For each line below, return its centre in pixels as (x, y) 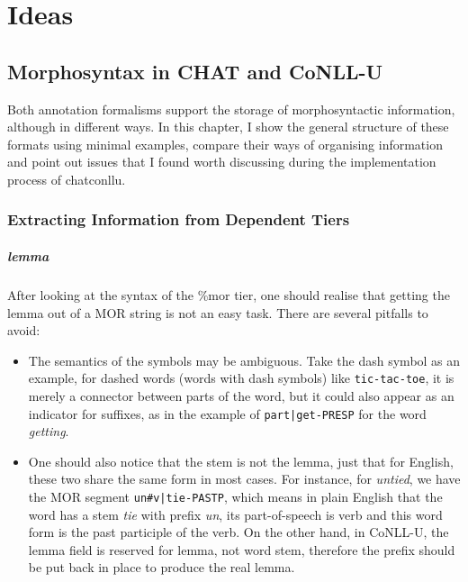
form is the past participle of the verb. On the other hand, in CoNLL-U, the (238, 532)
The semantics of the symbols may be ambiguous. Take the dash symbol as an (244, 360)
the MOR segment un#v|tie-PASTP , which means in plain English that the (235, 497)
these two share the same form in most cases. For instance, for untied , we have (244, 479)
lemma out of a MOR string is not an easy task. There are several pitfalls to (218, 312)
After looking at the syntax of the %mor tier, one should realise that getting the (229, 294)
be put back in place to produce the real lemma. (162, 567)
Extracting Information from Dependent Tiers (179, 219)
